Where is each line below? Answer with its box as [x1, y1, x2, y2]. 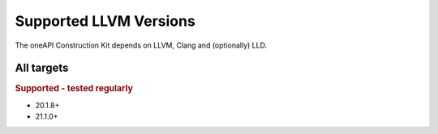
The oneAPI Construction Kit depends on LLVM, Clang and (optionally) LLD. [15, 40, 268, 50]
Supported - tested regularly [15, 83, 133, 94]
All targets [15, 61, 69, 75]
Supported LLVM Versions [15, 12, 196, 30]
